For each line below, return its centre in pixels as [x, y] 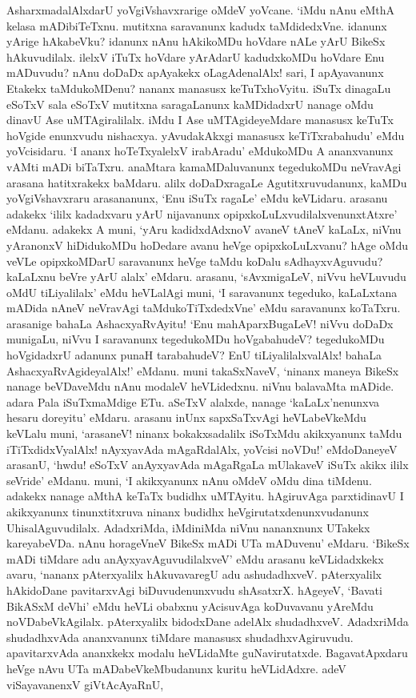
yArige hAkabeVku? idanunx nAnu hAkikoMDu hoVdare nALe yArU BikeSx [196, 41]
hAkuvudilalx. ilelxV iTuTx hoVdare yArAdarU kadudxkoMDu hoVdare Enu [196, 56]
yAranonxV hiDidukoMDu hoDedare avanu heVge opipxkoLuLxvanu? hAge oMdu [208, 245]
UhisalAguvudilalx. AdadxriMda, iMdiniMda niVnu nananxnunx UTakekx [188, 527]
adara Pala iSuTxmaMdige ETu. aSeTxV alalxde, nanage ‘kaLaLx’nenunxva [193, 401]
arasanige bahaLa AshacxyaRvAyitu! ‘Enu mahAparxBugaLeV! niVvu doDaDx [200, 323]
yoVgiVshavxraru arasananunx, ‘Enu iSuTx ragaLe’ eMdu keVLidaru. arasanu [197, 198]
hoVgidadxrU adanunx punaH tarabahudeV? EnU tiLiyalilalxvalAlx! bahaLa [194, 355]
